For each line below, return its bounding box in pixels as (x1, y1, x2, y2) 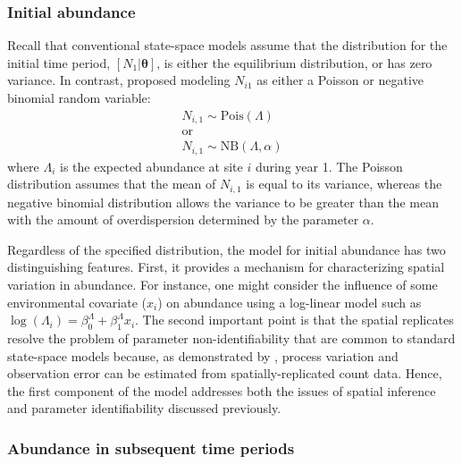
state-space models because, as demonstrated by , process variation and (7, 346, 399, 365)
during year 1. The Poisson (255, 156, 403, 175)
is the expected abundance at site (60, 156, 243, 175)
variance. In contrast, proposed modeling (7, 71, 231, 89)
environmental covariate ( (7, 292, 147, 311)
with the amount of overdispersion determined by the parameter (7, 210, 359, 229)
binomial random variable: (7, 89, 151, 106)
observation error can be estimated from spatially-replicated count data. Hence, (7, 364, 442, 383)
